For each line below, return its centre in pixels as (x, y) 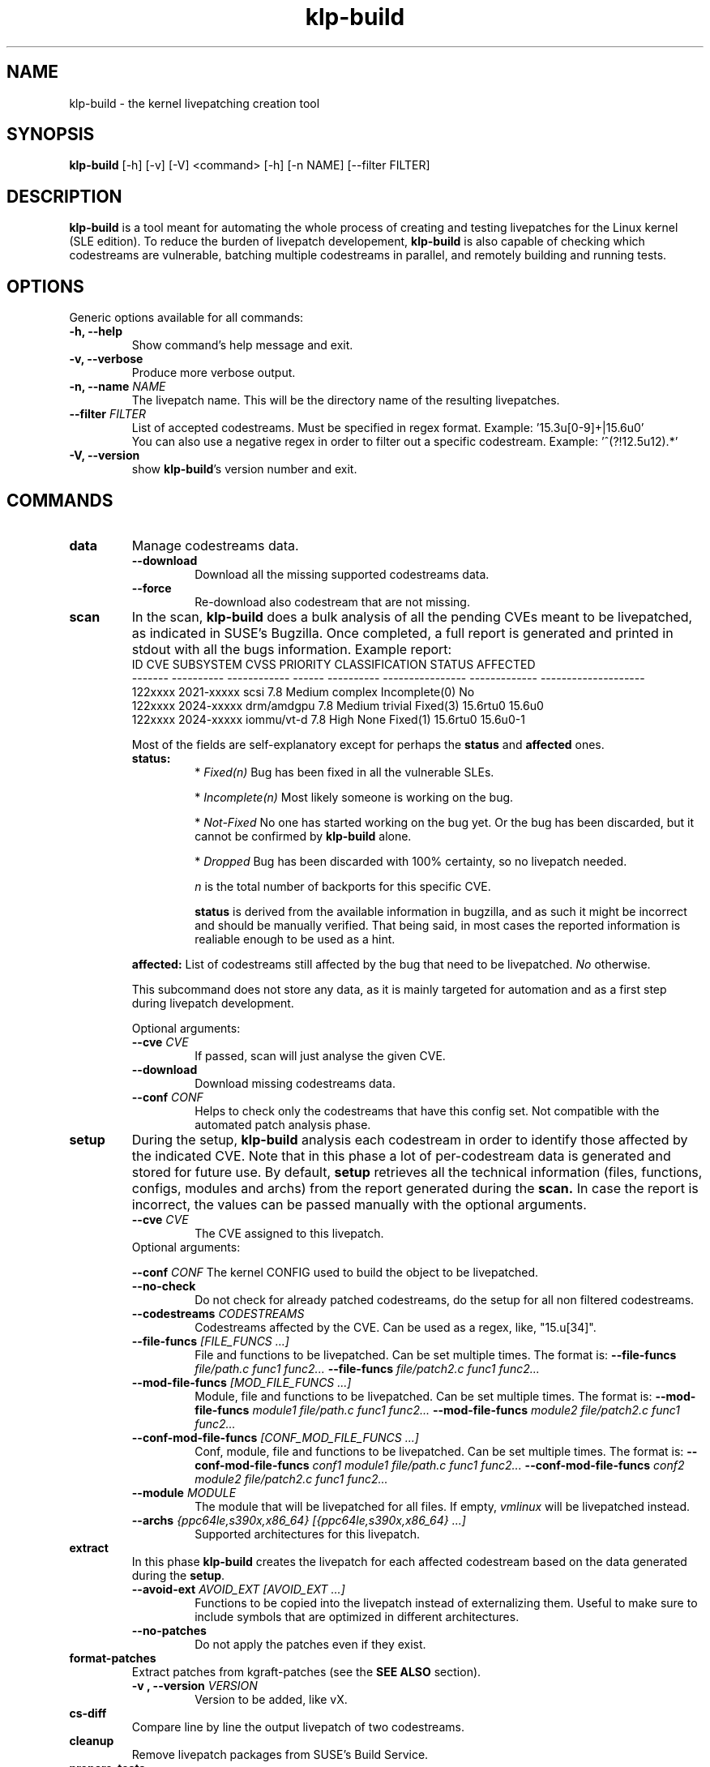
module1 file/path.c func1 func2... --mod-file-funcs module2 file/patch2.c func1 (466, 1410)
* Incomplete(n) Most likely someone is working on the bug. (354, 797)
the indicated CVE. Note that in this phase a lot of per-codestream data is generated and (401, 1155)
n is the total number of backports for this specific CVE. (343, 886)
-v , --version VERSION (195, 1685)
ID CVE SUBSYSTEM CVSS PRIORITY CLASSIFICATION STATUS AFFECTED (334, 664)
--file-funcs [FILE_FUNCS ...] (210, 1341)
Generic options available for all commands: (186, 318)
